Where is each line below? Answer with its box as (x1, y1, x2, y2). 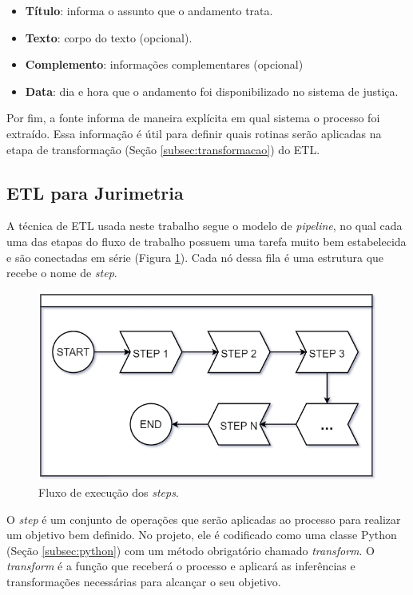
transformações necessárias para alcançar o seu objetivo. (6, 573, 281, 589)
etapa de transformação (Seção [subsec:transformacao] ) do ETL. (6, 141, 320, 157)
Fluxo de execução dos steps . (38, 483, 179, 500)
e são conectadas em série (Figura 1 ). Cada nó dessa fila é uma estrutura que (6, 248, 384, 265)
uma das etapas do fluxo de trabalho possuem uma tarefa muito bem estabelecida (6, 232, 407, 249)
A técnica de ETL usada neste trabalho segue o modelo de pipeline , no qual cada (6, 217, 403, 234)
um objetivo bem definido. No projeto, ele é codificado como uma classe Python (6, 526, 397, 543)
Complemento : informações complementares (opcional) (25, 56, 304, 73)
